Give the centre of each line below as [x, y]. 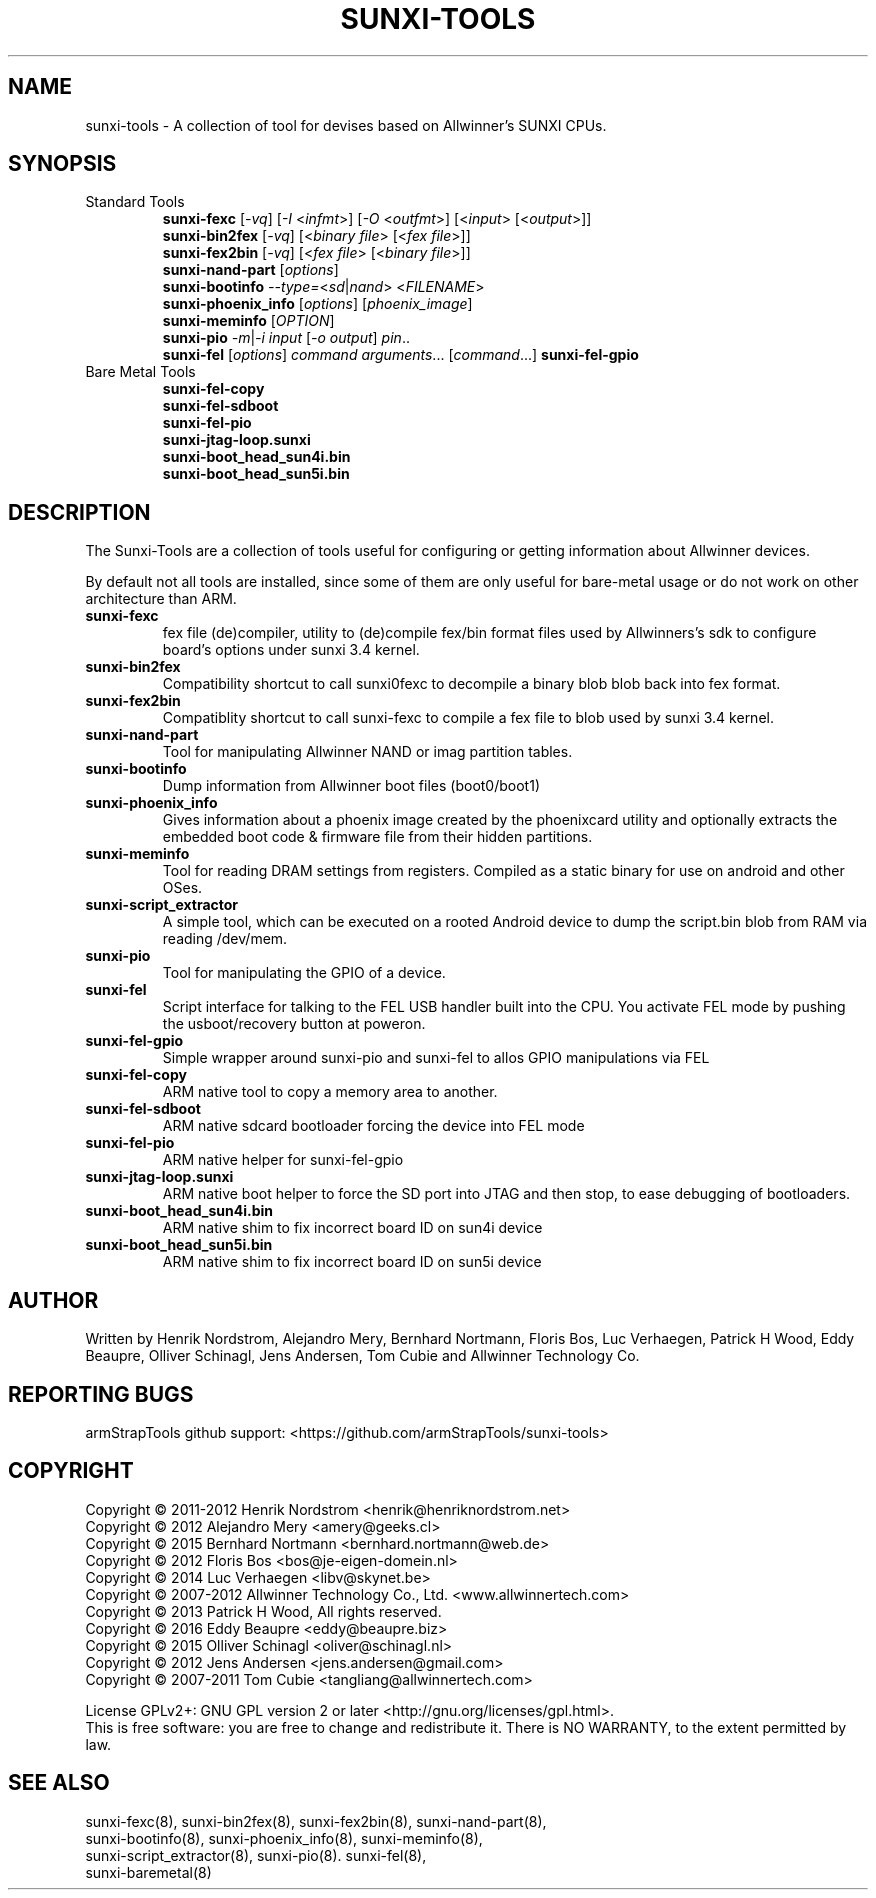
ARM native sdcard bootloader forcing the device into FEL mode [373, 1126]
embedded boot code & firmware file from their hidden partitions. [377, 837]
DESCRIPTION [79, 512]
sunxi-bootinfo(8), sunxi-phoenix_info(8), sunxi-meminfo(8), [284, 1838]
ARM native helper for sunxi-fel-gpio [283, 1160]
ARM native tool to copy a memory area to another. [330, 1092]
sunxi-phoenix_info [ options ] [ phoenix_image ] [317, 304]
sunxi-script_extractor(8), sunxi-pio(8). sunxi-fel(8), [256, 1855]
